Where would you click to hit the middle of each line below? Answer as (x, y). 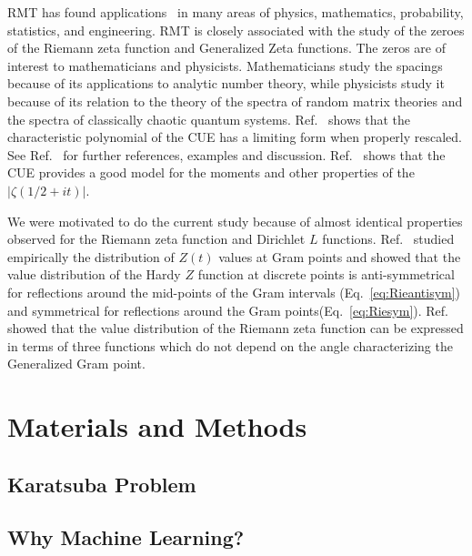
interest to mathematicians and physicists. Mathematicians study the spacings (225, 65)
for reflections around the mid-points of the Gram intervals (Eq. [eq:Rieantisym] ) (234, 292)
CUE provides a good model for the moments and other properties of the (211, 172)
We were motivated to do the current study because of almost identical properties (235, 221)
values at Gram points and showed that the (340, 256)
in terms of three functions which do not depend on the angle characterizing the (230, 345)
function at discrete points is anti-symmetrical (326, 274)
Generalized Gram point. (76, 364)
